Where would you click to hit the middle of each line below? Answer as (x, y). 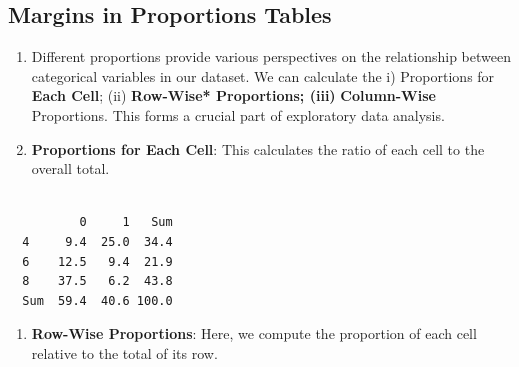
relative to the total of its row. (124, 352)
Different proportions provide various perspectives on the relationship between (271, 56)
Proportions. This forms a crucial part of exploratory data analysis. (238, 114)
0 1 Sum (126, 222)
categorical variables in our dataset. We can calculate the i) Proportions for (263, 75)
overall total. (70, 168)
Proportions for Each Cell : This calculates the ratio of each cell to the (258, 148)
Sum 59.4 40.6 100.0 (97, 300)
